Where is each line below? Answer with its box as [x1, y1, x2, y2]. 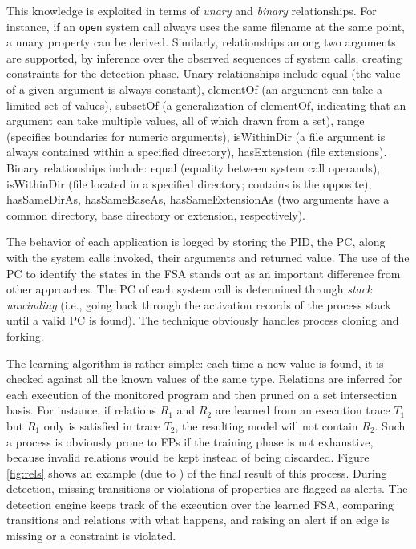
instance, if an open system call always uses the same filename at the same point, [6, 18, 406, 34]
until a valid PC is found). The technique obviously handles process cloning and [6, 312, 399, 329]
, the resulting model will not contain [175, 417, 358, 434]
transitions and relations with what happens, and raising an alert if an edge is [6, 511, 390, 528]
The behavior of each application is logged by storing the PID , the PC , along [6, 233, 386, 250]
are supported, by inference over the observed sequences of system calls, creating [6, 49, 402, 66]
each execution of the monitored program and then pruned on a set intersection [6, 386, 398, 402]
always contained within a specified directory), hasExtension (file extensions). [6, 143, 387, 160]
